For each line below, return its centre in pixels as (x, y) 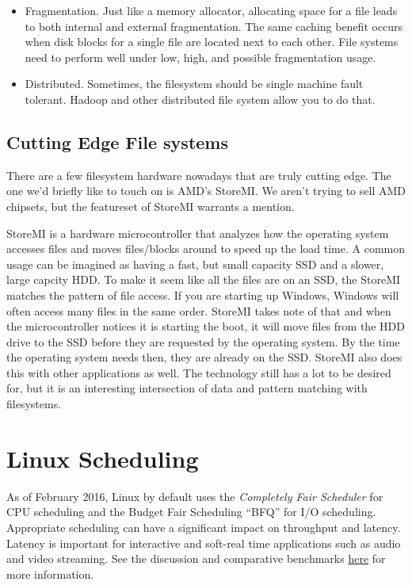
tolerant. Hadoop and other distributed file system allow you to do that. (200, 99)
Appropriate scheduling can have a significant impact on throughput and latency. (204, 527)
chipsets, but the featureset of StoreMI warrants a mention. (151, 206)
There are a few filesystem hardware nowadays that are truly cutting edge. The (199, 175)
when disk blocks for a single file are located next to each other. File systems (212, 42)
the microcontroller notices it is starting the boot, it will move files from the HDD (206, 326)
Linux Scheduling (103, 458)
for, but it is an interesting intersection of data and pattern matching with (187, 388)
